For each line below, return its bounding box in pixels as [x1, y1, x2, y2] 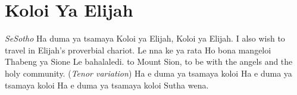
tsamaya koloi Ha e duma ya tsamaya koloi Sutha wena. [5, 78, 209, 91]
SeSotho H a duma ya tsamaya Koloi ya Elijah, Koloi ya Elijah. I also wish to [5, 32, 285, 45]
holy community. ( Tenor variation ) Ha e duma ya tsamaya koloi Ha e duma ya [5, 66, 292, 79]
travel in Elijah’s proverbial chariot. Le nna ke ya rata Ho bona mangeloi [5, 43, 271, 56]
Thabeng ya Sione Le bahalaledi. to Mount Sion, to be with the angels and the [5, 55, 293, 68]
